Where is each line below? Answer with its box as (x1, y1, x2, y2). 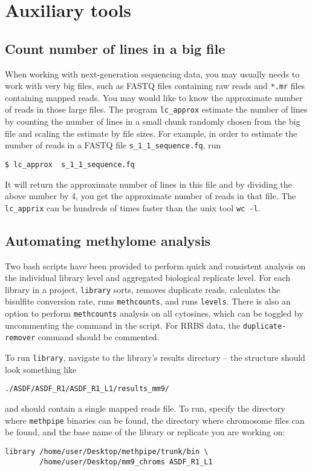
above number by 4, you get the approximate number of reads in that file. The (5, 189, 296, 202)
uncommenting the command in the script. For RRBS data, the (5, 318, 241, 331)
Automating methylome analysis (5, 231, 211, 249)
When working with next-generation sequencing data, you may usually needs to (5, 67, 300, 80)
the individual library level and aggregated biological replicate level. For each (5, 271, 291, 284)
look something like (5, 363, 77, 375)
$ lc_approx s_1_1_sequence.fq (5, 160, 135, 169)
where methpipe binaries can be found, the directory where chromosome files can (5, 413, 305, 426)
